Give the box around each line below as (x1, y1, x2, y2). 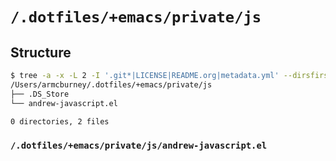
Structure (10, 44, 72, 61)
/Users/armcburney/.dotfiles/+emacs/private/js (10, 79, 213, 90)
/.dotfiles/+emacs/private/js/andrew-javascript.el (10, 140, 268, 152)
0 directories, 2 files (10, 116, 110, 127)
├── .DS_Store (10, 89, 70, 99)
